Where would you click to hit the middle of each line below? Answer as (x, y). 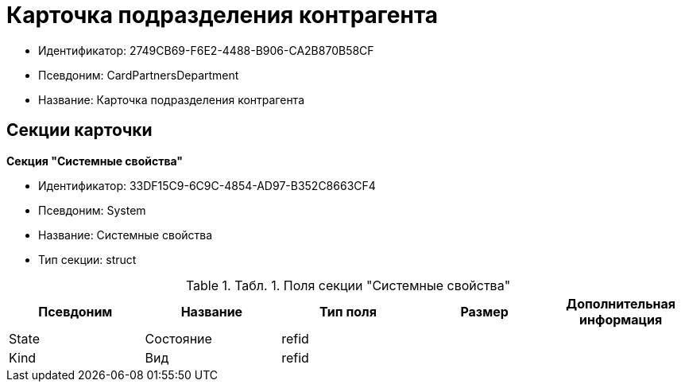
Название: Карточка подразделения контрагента (172, 99)
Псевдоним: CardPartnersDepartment (139, 75)
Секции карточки (79, 130)
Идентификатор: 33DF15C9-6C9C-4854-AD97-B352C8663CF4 (207, 185)
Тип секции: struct (87, 259)
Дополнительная (621, 303)
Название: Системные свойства (126, 235)
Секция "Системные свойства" (95, 161)
